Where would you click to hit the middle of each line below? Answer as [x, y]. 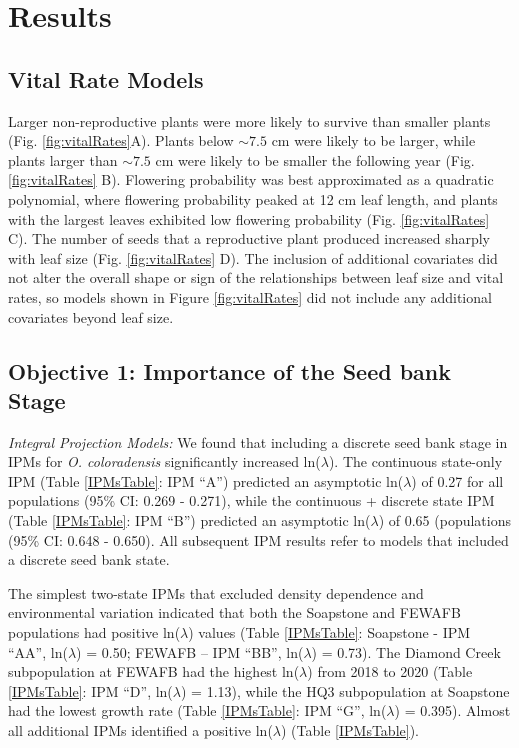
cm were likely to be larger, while [373, 140]
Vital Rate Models [106, 78]
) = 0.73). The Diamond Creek [406, 651]
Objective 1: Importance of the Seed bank [230, 370]
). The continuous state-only [415, 461]
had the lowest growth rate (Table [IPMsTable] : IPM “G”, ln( [197, 710]
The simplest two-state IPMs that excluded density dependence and [216, 592]
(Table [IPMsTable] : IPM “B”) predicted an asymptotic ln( [189, 520]
